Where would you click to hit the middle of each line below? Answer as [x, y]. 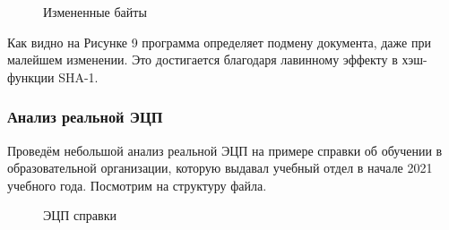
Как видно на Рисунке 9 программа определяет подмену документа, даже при [219, 42]
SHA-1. [78, 77]
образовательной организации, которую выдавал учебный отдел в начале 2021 [220, 168]
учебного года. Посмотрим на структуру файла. [137, 185]
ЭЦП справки [80, 215]
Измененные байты [95, 12]
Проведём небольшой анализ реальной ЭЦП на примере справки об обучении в [225, 150]
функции [31, 77]
